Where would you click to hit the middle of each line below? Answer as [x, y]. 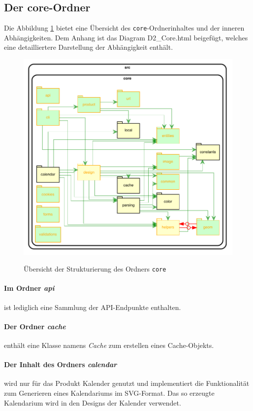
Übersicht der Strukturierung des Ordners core [95, 269]
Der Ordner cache [35, 326]
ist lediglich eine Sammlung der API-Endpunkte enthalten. [93, 307]
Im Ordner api [29, 288]
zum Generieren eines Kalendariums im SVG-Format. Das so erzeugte [109, 393]
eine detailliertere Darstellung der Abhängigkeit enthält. [89, 47]
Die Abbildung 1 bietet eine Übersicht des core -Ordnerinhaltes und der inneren [124, 28]
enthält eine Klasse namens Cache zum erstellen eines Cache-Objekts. [109, 345]
